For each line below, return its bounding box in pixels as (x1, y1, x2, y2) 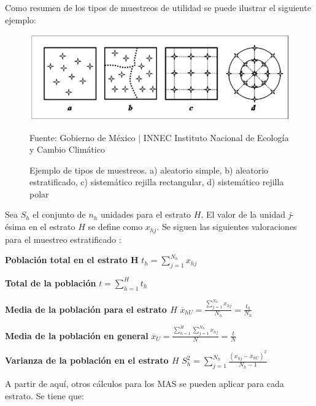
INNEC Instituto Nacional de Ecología (143, 131, 289, 144)
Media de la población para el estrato (5, 302, 167, 315)
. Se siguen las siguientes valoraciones (156, 220, 297, 233)
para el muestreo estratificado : (5, 232, 121, 245)
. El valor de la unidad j (201, 208, 291, 221)
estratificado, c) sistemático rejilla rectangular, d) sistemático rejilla (29, 175, 284, 188)
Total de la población (5, 276, 96, 289)
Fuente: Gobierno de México (29, 131, 136, 144)
